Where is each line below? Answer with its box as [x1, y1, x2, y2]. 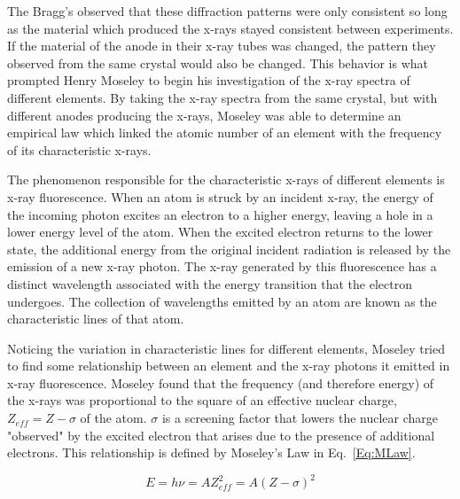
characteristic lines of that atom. [7, 309, 184, 328]
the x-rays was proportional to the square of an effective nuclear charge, [7, 391, 397, 409]
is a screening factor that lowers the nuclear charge [161, 409, 439, 427]
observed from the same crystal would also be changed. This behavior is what [7, 53, 429, 72]
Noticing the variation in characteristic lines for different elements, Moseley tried [7, 339, 446, 357]
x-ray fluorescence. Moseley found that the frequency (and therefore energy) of [7, 373, 434, 392]
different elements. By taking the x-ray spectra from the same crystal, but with [7, 88, 438, 106]
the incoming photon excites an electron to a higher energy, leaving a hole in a [7, 205, 433, 223]
